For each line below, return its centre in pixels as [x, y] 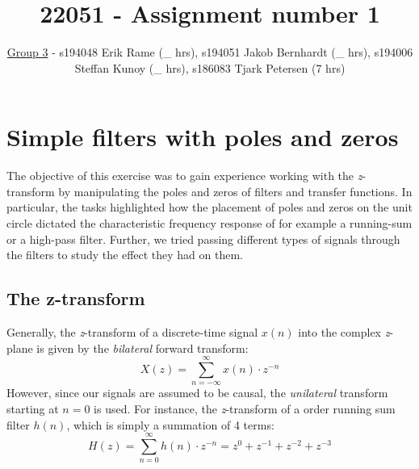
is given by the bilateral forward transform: [142, 348]
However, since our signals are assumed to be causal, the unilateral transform [197, 393]
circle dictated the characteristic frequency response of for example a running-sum [209, 223]
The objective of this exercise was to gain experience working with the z [184, 176]
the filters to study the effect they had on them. [125, 255]
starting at [33, 408]
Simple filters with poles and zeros [203, 137]
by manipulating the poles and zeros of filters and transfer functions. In [235, 191]
